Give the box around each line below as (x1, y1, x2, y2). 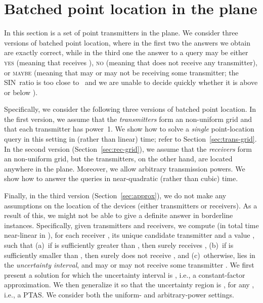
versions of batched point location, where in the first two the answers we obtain (4, 37, 251, 48)
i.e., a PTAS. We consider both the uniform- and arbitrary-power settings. (4, 289, 234, 299)
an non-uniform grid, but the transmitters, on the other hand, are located (4, 153, 233, 164)
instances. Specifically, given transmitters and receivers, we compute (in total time (4, 220, 259, 230)
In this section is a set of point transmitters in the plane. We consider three (4, 27, 238, 38)
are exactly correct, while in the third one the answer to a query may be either (4, 47, 248, 58)
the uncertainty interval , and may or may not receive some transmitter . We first (4, 259, 254, 270)
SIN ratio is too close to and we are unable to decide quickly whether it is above (4, 77, 258, 88)
